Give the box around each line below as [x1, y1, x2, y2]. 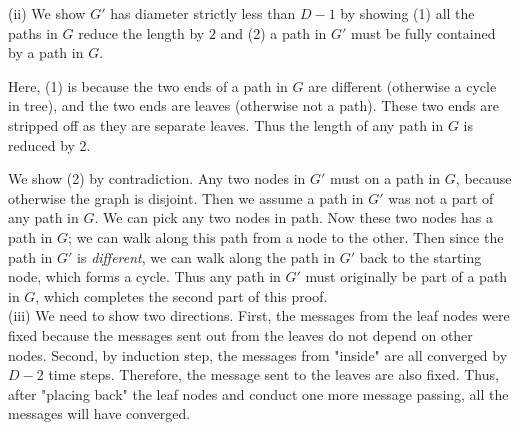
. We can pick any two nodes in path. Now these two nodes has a [94, 207, 493, 228]
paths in [8, 22, 58, 43]
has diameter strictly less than [110, 3, 296, 23]
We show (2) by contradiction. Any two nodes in [8, 168, 306, 189]
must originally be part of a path [305, 266, 508, 287]
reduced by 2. [8, 134, 91, 155]
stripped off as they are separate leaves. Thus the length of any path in [8, 114, 444, 135]
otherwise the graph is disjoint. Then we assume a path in [8, 187, 364, 208]
